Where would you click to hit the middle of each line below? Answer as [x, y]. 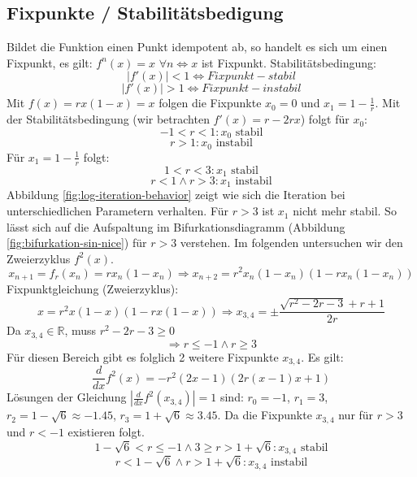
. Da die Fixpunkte [265, 415]
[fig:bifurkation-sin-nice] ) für [77, 243]
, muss [80, 330]
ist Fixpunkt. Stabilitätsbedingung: [289, 62]
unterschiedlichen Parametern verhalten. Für [117, 211]
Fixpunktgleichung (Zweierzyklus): [93, 288]
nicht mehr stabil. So [345, 211]
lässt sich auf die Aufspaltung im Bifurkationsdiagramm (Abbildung [176, 226]
